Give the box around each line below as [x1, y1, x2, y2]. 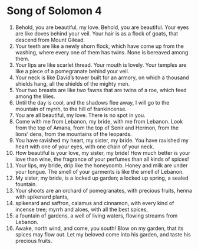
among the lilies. [15, 93, 55, 100]
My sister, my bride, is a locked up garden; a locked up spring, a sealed [15, 174, 189, 181]
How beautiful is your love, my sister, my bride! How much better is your [15, 149, 190, 156]
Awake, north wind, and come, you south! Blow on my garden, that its [15, 225, 184, 232]
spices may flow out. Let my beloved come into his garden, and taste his [15, 230, 191, 238]
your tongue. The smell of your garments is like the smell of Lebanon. [15, 168, 184, 175]
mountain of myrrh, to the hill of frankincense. [15, 105, 127, 112]
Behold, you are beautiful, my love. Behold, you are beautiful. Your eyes [15, 24, 189, 31]
